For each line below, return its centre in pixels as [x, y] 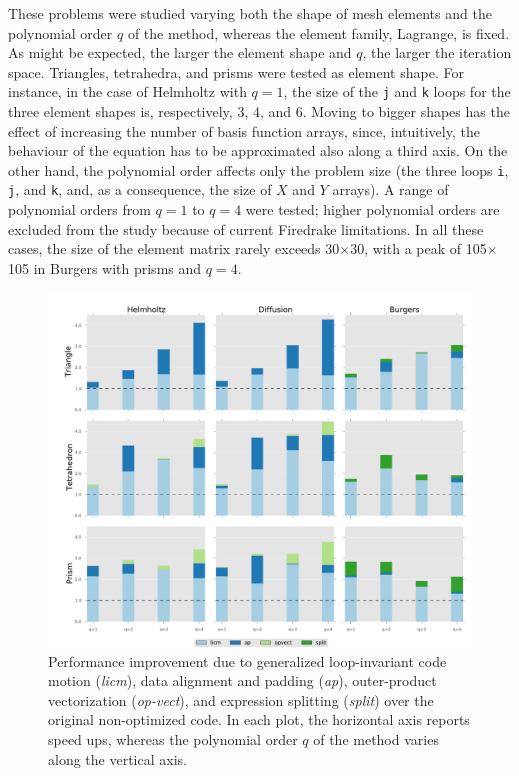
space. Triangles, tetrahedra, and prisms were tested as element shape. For [236, 71]
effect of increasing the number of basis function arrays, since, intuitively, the [244, 130]
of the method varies [376, 738]
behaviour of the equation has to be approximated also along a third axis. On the [258, 150]
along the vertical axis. [117, 758]
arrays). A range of [390, 189]
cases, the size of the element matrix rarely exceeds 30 [174, 248]
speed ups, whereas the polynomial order [173, 738]
